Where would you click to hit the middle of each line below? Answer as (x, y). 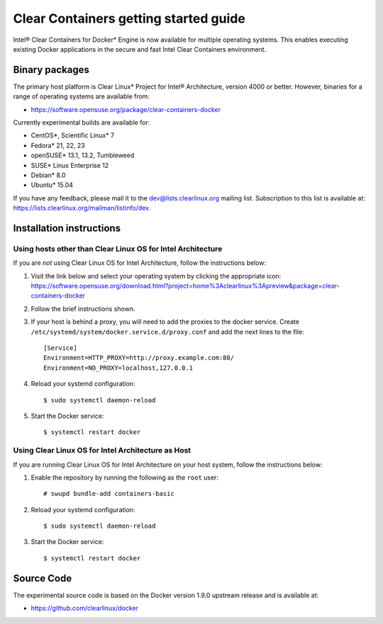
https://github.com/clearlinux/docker (84, 608)
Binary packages (51, 70)
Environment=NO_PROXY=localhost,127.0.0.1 (118, 368)
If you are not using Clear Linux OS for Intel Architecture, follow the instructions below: (139, 263)
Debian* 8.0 (49, 175)
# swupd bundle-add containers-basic (109, 494)
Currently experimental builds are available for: (82, 123)
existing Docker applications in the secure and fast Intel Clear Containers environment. (140, 49)
